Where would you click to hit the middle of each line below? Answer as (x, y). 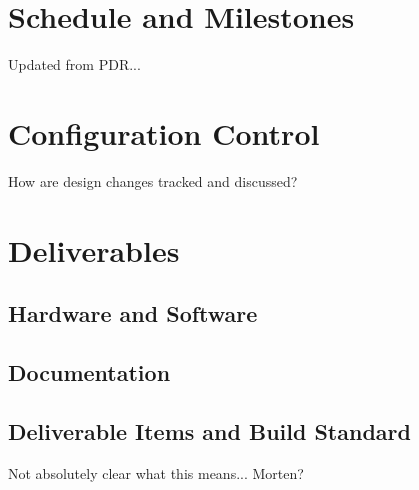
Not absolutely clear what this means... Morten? (156, 472)
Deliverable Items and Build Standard (209, 430)
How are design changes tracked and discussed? (153, 180)
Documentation (89, 371)
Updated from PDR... (74, 64)
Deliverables (94, 249)
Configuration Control (164, 132)
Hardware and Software (133, 313)
